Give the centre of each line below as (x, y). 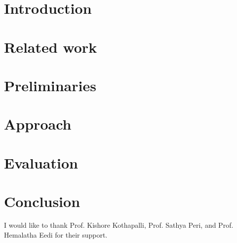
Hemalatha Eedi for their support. (56, 234)
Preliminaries (50, 85)
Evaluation (41, 162)
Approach (38, 124)
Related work (51, 47)
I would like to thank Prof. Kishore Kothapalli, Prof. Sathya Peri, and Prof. (119, 225)
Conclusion (42, 201)
